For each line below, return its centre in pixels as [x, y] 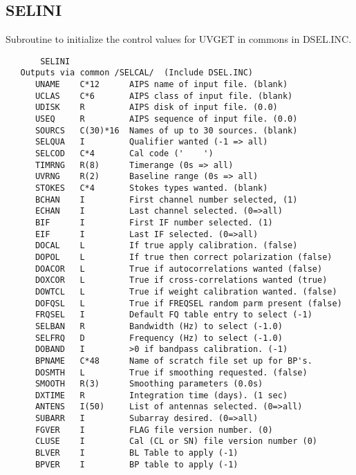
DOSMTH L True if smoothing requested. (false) [171, 372]
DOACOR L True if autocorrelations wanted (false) [179, 269]
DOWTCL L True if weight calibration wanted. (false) [186, 291]
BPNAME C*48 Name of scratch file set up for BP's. [174, 361]
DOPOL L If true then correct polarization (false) [184, 257]
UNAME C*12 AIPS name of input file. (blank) [161, 85]
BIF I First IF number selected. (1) [154, 222]
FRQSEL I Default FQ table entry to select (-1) [174, 315]
